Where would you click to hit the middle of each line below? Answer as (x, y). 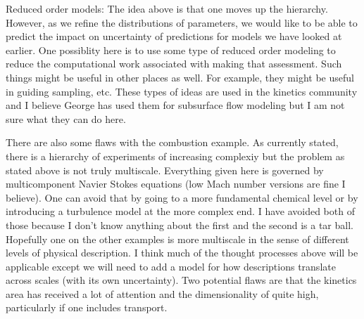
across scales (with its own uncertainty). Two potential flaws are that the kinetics (181, 280)
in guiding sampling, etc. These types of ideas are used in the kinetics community (182, 91)
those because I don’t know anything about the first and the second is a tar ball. (180, 224)
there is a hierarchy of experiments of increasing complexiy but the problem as (175, 156)
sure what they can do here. (66, 118)
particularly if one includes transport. (87, 307)
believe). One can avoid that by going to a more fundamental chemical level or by (182, 197)
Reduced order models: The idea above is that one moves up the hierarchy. (167, 8)
